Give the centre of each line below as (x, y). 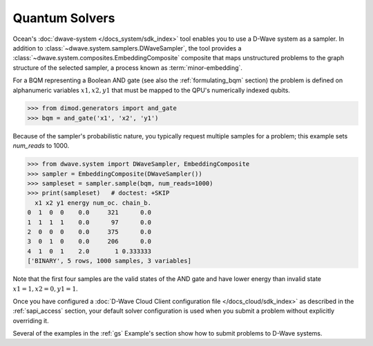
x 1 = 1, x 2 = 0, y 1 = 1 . (46, 289)
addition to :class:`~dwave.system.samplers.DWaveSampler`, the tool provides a (127, 48)
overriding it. (31, 320)
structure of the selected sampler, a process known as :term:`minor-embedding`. (128, 67)
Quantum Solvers (64, 18)
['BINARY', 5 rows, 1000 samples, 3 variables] (109, 261)
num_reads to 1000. (41, 146)
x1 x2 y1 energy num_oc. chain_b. (93, 203)
